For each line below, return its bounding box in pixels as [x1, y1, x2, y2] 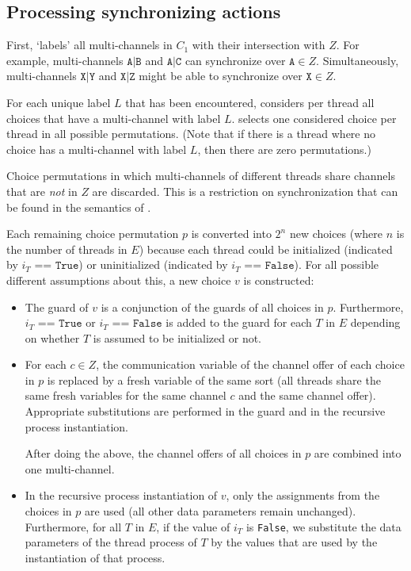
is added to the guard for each [166, 314, 312, 331]
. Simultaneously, [316, 52, 399, 68]
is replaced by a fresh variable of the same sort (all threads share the [47, 371, 381, 388]
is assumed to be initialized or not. [93, 329, 262, 346]
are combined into [314, 445, 401, 462]
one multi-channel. [25, 460, 115, 477]
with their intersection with [192, 36, 325, 53]
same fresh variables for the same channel [25, 387, 226, 404]
